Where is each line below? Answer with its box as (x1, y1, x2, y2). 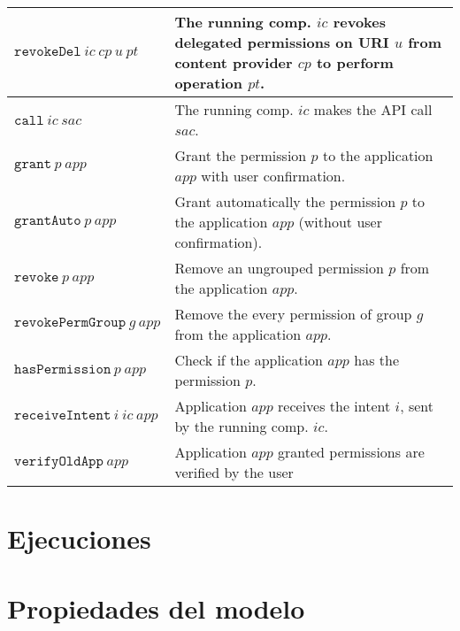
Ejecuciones (7, 520, 151, 557)
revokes (333, 12, 386, 32)
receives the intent (278, 396, 391, 416)
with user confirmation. (201, 165, 346, 186)
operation (174, 73, 242, 93)
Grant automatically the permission (174, 191, 396, 212)
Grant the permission (174, 145, 307, 165)
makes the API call (313, 99, 433, 119)
